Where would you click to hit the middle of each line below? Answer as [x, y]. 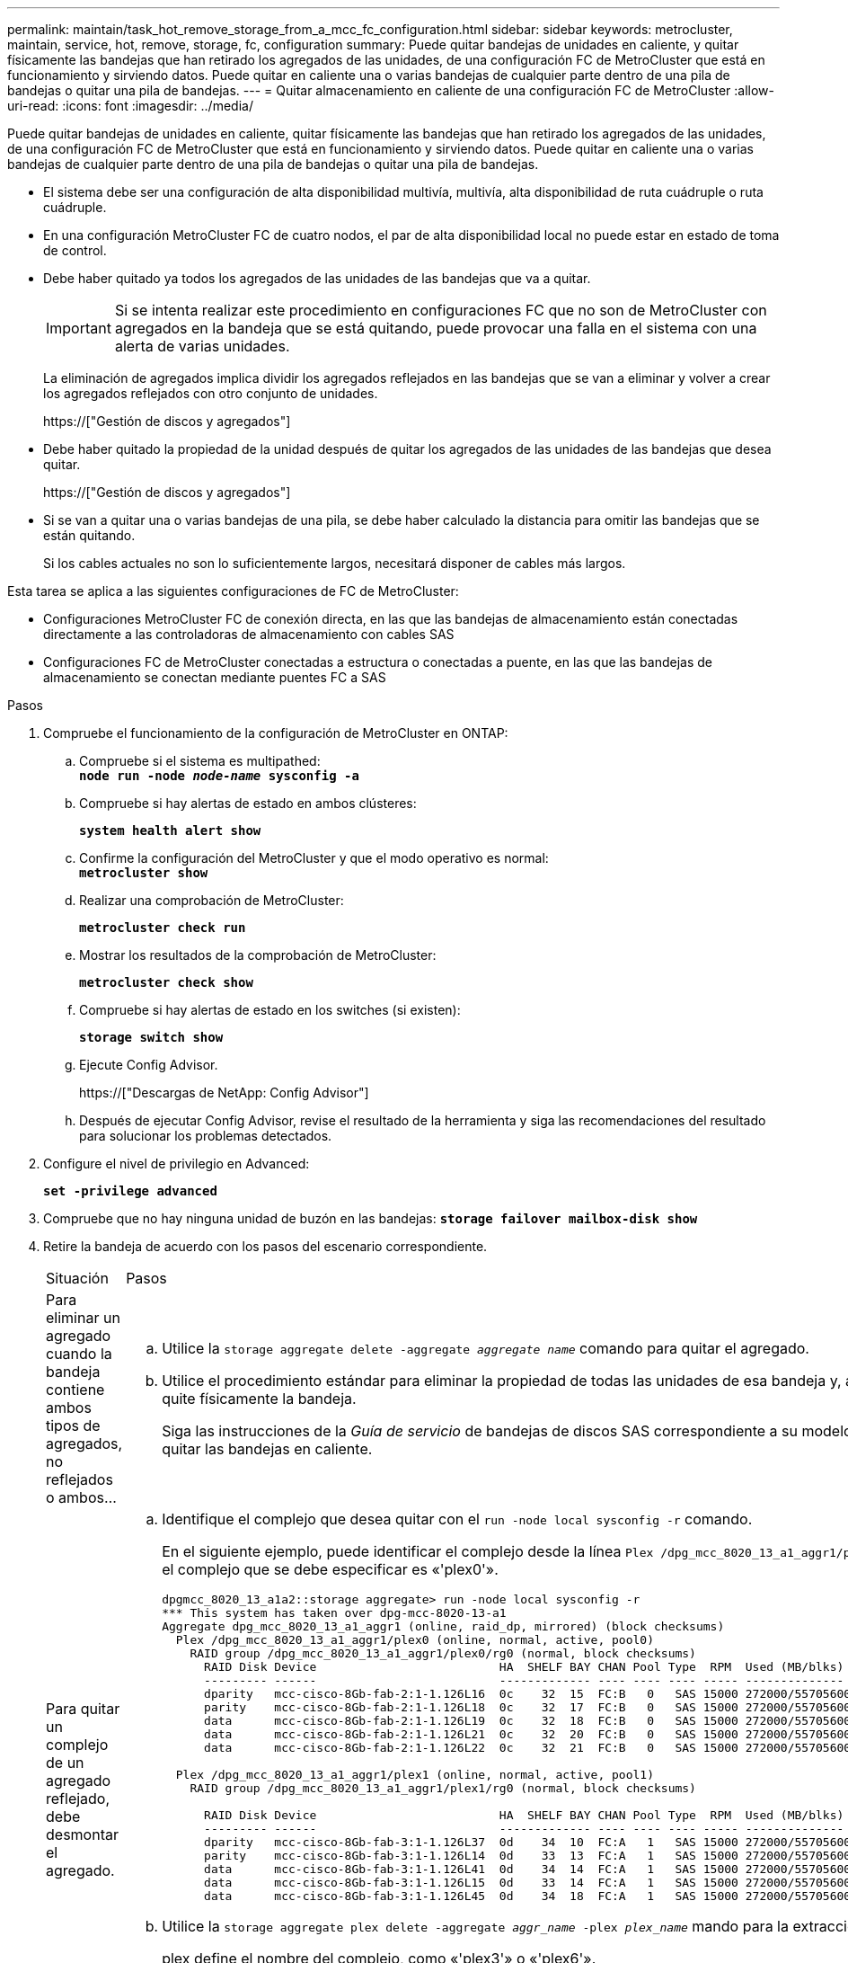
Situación [77, 1278]
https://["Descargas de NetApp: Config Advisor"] [224, 1093]
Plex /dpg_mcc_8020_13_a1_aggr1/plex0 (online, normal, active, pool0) [415, 1640]
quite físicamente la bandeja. [259, 1399]
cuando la [79, 1354]
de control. [75, 250]
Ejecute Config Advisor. [149, 1065]
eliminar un [83, 1318]
